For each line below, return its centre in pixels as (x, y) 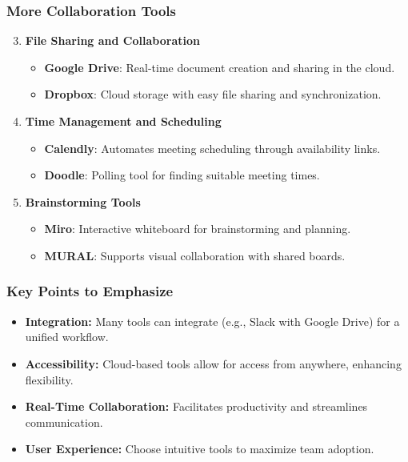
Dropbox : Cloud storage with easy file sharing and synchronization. (213, 94)
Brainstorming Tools (83, 201)
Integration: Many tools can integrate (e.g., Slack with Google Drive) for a (212, 321)
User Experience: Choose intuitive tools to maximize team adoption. (200, 449)
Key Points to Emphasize (90, 291)
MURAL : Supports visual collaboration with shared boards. (195, 255)
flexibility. (49, 379)
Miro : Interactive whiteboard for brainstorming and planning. (198, 229)
